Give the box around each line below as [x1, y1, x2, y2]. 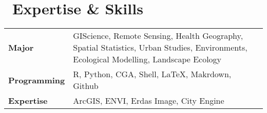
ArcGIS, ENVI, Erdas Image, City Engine [73, 95, 224, 107]
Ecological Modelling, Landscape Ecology [73, 53, 222, 65]
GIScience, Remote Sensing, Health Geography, [73, 30, 243, 42]
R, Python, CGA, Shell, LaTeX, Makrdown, [73, 68, 232, 80]
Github [73, 80, 99, 92]
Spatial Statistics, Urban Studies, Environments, [73, 41, 247, 54]
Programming [8, 74, 65, 86]
